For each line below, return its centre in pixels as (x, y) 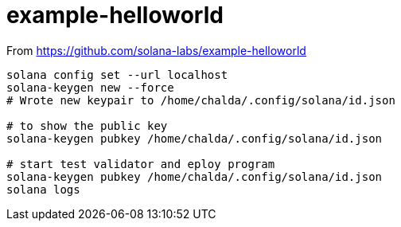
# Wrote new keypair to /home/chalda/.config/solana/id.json (201, 100)
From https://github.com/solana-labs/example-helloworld (156, 50)
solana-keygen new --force (90, 87)
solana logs (43, 189)
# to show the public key (87, 125)
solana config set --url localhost (117, 74)
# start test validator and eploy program (141, 164)
